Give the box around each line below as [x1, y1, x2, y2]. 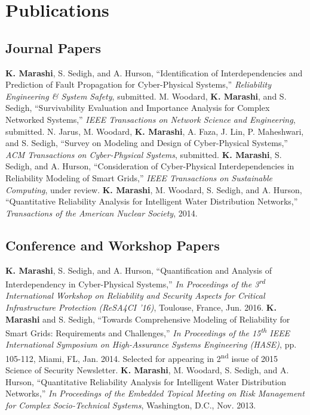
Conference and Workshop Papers [5, 236, 220, 254]
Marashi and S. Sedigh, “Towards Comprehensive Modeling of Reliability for [5, 312, 290, 325]
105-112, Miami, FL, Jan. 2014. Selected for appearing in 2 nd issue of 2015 [5, 350, 278, 364]
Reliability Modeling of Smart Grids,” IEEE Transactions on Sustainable [5, 171, 272, 184]
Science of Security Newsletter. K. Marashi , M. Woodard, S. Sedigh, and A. [5, 364, 289, 376]
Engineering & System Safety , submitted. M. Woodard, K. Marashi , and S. [5, 89, 287, 102]
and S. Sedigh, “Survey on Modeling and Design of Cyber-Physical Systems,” [5, 137, 288, 149]
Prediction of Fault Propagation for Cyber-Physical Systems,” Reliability [5, 78, 271, 91]
